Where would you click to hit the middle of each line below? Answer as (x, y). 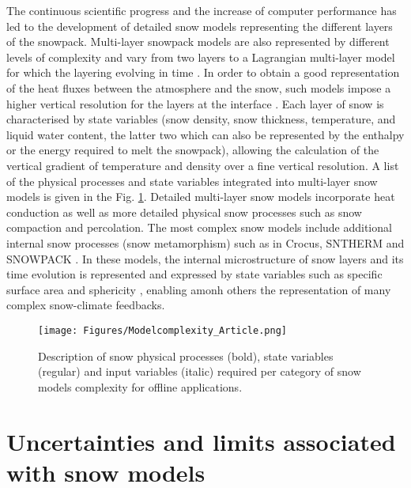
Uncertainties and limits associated (201, 441)
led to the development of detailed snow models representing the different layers (200, 26)
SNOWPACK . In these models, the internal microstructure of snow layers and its (205, 258)
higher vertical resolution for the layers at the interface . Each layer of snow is (195, 103)
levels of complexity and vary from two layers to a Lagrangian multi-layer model (201, 57)
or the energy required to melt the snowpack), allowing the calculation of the (193, 150)
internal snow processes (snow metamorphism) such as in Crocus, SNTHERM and (205, 242)
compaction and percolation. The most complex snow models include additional (199, 227)
